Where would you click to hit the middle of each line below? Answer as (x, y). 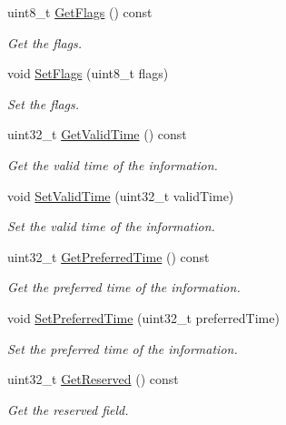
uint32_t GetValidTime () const (97, 134)
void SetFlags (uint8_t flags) (88, 73)
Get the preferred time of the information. (124, 287)
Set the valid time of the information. (111, 226)
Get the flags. (45, 42)
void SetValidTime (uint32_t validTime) (121, 195)
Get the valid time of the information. (113, 164)
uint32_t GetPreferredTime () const (108, 256)
